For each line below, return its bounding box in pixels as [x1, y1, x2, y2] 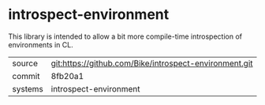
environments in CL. [8, 39, 73, 49]
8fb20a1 [50, 70, 84, 81]
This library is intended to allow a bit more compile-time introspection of [8, 32, 243, 41]
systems [12, 83, 43, 94]
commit [12, 70, 40, 81]
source [12, 58, 38, 69]
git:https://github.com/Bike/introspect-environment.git [50, 58, 253, 69]
